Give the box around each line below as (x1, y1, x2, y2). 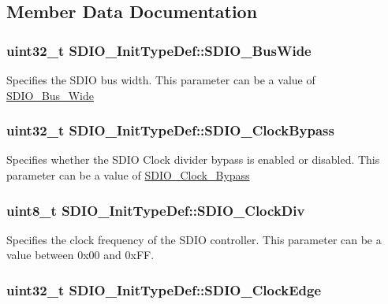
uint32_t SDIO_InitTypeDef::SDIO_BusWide (6, 40, 312, 60)
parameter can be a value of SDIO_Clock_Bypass (6, 167, 250, 183)
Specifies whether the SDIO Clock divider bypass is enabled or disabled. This (6, 151, 380, 168)
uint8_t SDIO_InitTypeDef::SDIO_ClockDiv (6, 200, 305, 220)
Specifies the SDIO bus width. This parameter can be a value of (6, 72, 315, 87)
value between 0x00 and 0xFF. (6, 247, 155, 263)
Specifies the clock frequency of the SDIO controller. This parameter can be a (6, 231, 382, 247)
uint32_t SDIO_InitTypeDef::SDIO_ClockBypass (6, 120, 334, 140)
